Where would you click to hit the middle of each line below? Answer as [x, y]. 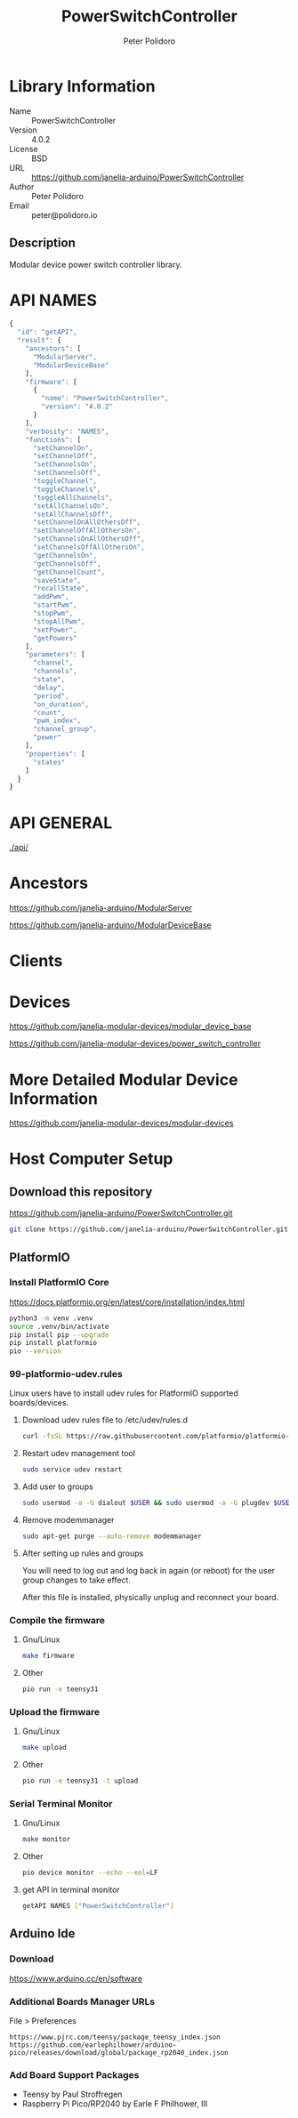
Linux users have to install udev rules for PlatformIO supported [124, 1393]
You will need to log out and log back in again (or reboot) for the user [149, 1570]
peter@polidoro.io [64, 214]
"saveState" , [57, 580]
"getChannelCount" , [68, 572]
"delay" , [49, 688]
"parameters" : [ [56, 655]
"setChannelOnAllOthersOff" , [87, 522]
